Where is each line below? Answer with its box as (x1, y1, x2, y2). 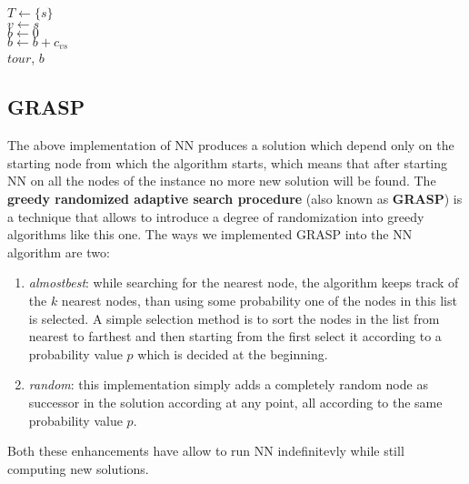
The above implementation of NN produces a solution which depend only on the (7, 136, 454, 155)
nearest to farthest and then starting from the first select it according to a (28, 327, 442, 346)
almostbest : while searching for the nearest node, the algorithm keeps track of (28, 273, 459, 292)
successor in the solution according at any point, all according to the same (28, 392, 443, 411)
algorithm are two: (7, 242, 110, 261)
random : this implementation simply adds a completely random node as (28, 375, 428, 394)
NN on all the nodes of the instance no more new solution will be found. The (7, 171, 436, 190)
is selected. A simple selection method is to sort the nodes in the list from (28, 308, 440, 328)
